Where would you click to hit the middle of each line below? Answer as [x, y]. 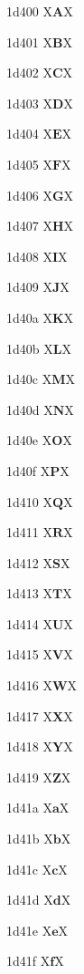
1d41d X [30, 900]
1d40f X [28, 470]
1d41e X [29, 930]
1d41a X [29, 808]
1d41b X [30, 839]
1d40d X [30, 409]
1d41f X [28, 961]
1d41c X [29, 869]
